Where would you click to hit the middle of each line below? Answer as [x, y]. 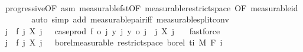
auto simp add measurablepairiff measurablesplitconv [130, 19]
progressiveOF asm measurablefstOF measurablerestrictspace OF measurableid [151, 7]
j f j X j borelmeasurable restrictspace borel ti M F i [114, 42]
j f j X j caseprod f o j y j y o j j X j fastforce [113, 30]
